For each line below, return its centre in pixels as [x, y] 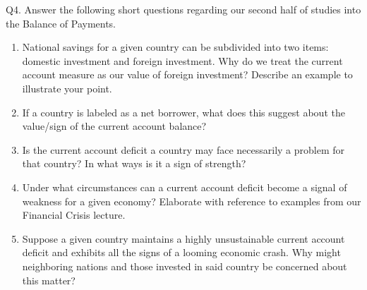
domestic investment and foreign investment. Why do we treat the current [182, 60]
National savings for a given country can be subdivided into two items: [175, 47]
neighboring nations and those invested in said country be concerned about [185, 266]
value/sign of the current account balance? [114, 126]
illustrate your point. [67, 88]
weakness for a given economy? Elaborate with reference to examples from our [192, 201]
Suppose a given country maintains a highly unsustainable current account [183, 238]
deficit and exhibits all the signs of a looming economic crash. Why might [181, 252]
